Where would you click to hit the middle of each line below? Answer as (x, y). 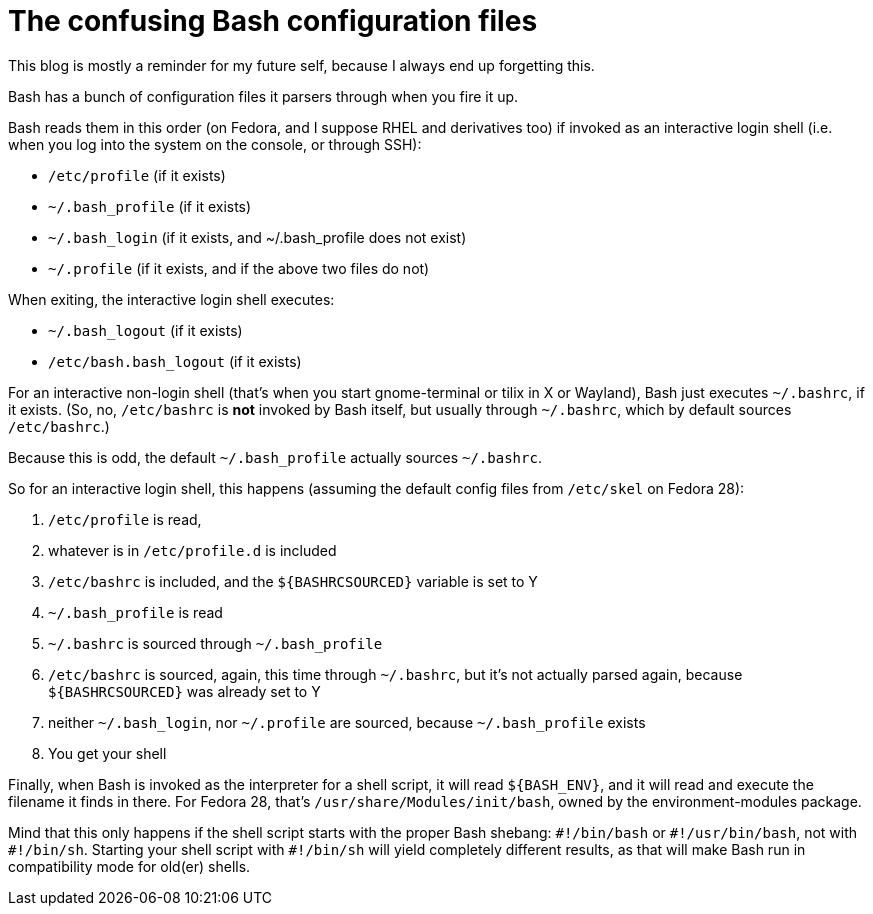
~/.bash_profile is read (135, 612)
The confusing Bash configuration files (273, 21)
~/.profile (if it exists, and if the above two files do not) (239, 268)
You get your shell (107, 753)
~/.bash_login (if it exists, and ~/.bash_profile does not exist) (257, 237)
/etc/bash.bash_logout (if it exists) (175, 361)
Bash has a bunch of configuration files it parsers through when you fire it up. (263, 96)
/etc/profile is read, (125, 519)
